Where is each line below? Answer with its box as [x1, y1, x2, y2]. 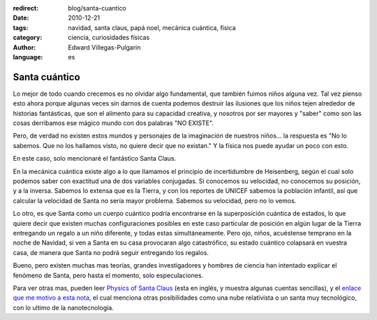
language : [13, 52, 43, 61]
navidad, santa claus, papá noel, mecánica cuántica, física [68, 23, 237, 31]
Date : [13, 14, 29, 22]
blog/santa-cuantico [68, 4, 127, 12]
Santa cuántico [13, 71, 80, 83]
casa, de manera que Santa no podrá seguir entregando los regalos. [13, 248, 209, 256]
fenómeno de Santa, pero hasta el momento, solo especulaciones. [13, 271, 204, 279]
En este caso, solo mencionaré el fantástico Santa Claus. [13, 154, 177, 163]
